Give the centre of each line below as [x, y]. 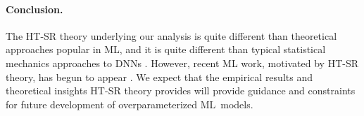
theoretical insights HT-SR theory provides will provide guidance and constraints [181, 90]
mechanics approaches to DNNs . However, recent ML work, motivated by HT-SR [182, 63]
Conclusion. [34, 9]
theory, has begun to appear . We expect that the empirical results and [159, 77]
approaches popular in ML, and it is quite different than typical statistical [166, 49]
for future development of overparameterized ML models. [130, 104]
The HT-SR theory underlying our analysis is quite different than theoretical [171, 35]
